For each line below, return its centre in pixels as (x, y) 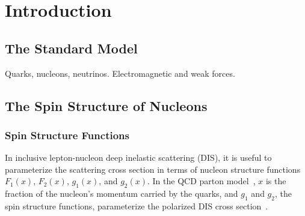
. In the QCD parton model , (202, 181)
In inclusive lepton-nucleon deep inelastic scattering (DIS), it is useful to (138, 157)
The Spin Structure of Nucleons (106, 105)
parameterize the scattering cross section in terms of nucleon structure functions (153, 169)
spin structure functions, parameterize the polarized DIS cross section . (137, 205)
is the (276, 181)
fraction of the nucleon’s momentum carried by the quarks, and (122, 193)
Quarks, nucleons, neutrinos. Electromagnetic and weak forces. (120, 73)
